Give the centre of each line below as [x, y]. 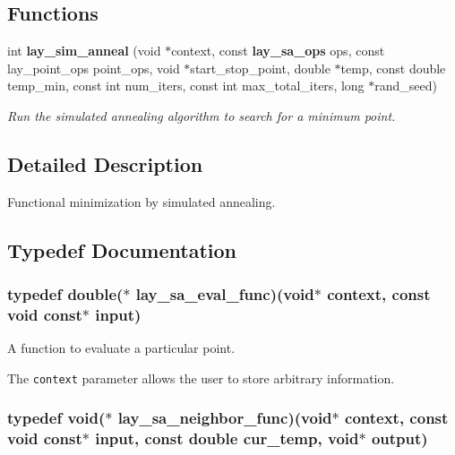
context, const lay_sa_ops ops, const [278, 51]
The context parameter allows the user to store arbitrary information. [201, 378]
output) [399, 438]
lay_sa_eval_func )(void [225, 294]
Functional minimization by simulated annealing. [142, 201]
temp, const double [393, 68]
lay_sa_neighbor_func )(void [225, 418]
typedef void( [56, 418]
